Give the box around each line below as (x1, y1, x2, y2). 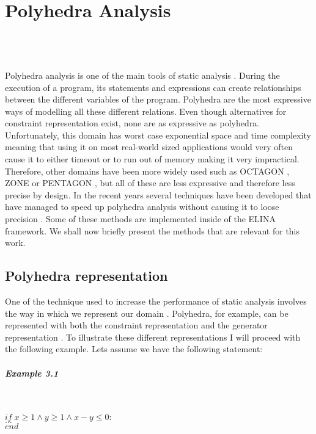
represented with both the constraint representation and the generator (5, 319, 268, 331)
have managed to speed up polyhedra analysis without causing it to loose (5, 200, 279, 213)
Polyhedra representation (5, 266, 168, 285)
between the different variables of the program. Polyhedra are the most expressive (5, 93, 311, 106)
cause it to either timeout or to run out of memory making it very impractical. (5, 153, 299, 165)
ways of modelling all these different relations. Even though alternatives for (5, 104, 287, 117)
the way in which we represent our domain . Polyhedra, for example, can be (5, 306, 288, 319)
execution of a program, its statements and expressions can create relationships (5, 81, 301, 93)
